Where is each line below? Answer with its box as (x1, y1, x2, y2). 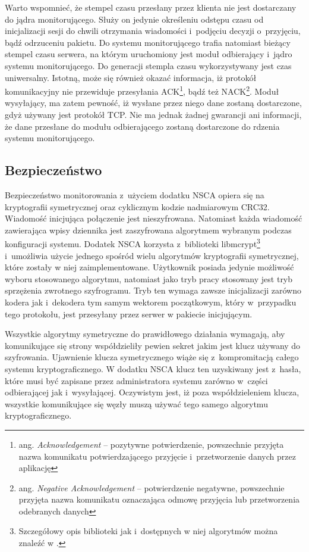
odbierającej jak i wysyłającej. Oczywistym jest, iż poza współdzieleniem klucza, (5, 386, 299, 398)
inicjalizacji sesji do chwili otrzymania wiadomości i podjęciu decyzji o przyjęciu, (5, 24, 301, 37)
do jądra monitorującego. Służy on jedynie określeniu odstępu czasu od (5, 13, 264, 25)
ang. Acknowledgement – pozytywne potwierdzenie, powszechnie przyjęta (18, 438, 284, 450)
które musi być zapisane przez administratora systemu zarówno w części (5, 374, 268, 386)
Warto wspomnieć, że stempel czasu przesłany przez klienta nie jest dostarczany (5, 1, 297, 13)
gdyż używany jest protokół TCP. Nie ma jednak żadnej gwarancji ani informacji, (5, 108, 302, 120)
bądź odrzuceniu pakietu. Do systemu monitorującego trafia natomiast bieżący (5, 36, 291, 48)
